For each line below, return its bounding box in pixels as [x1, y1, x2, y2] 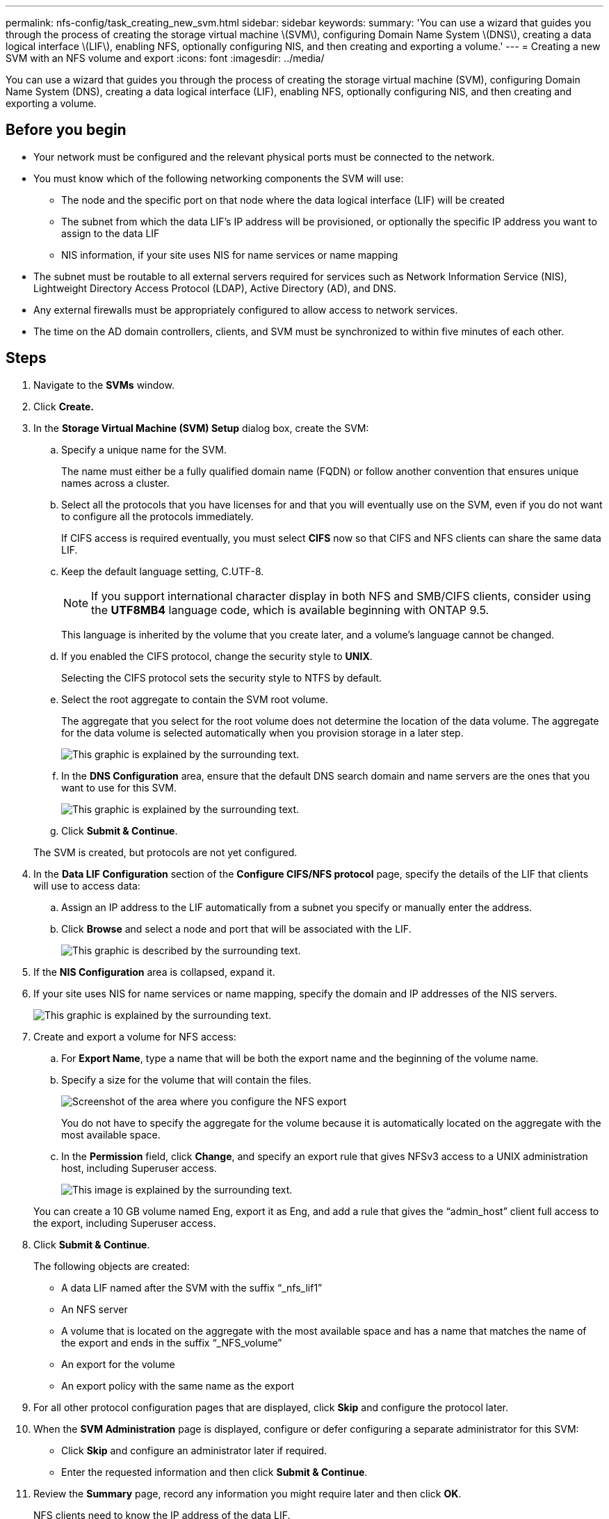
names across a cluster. [61, 476, 170, 489]
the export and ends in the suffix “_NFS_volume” [61, 1336, 282, 1349]
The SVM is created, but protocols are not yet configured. [33, 846, 298, 858]
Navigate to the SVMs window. [33, 378, 174, 391]
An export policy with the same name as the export [61, 1379, 294, 1392]
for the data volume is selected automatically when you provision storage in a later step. [61, 726, 464, 739]
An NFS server [61, 1303, 128, 1315]
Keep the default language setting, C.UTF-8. [61, 565, 264, 577]
